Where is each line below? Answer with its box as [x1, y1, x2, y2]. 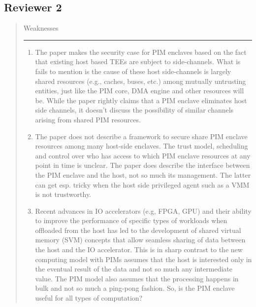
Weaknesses [23, 23, 59, 33]
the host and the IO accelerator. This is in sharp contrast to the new [35, 244, 243, 255]
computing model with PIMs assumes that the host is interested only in [35, 254, 252, 264]
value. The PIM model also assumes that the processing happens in [35, 273, 239, 283]
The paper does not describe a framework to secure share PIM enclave [35, 131, 248, 141]
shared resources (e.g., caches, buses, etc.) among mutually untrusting [35, 76, 246, 86]
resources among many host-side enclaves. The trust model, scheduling [35, 141, 248, 151]
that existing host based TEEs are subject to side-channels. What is [35, 56, 241, 67]
